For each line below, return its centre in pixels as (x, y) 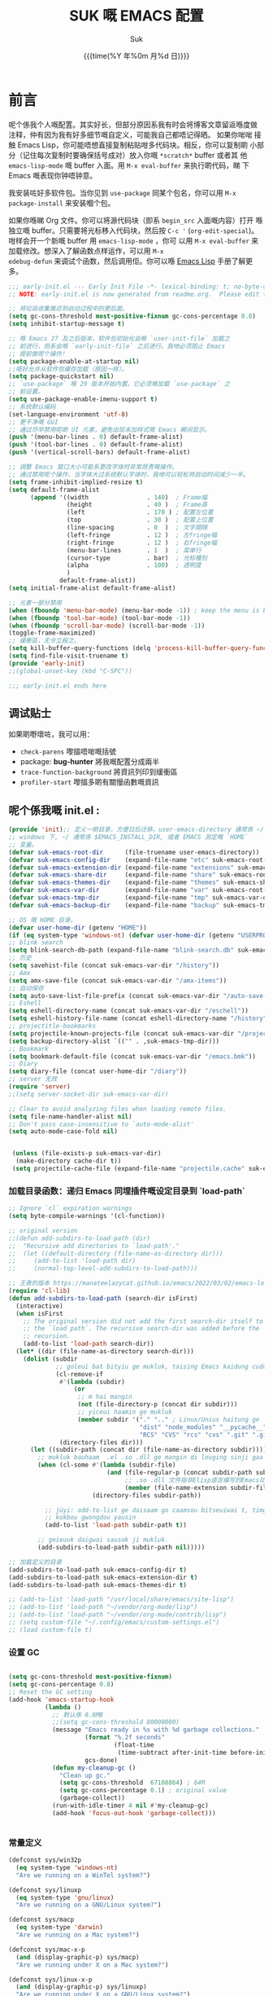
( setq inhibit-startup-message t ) (67, 324)
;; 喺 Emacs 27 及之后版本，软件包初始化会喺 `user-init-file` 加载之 (119, 339)
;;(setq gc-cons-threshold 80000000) (116, 1722)
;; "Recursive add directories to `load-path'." (94, 1246)
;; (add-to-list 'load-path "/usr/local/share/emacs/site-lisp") (121, 1600)
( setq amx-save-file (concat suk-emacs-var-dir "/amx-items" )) (118, 980)
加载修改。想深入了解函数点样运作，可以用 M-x (86, 251)
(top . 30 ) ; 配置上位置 (140, 520)
